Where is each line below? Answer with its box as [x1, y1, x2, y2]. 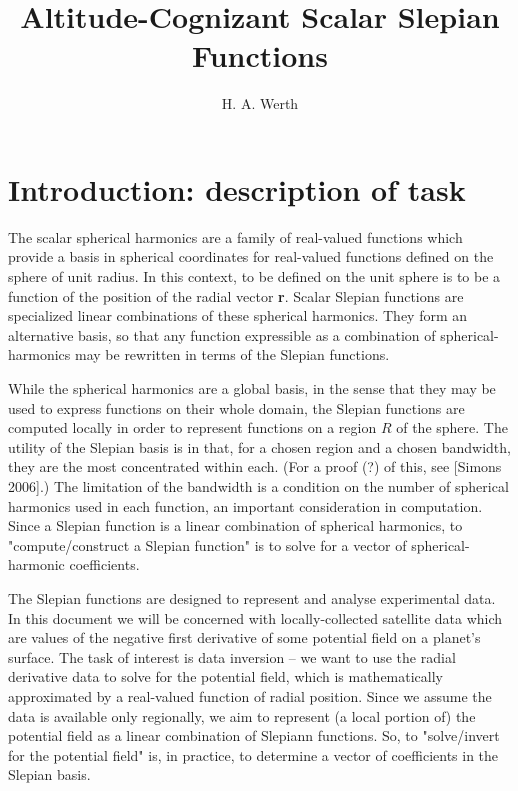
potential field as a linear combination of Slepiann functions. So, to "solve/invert [8, 725, 500, 746]
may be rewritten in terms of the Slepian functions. [75, 344, 390, 365]
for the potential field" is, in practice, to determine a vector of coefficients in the [8, 744, 499, 765]
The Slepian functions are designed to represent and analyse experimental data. [8, 587, 496, 608]
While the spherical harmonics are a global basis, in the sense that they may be [8, 378, 496, 398]
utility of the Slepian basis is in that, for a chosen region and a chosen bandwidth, [8, 436, 511, 457]
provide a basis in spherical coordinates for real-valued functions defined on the [8, 246, 494, 267]
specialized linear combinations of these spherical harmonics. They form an [8, 305, 468, 326]
